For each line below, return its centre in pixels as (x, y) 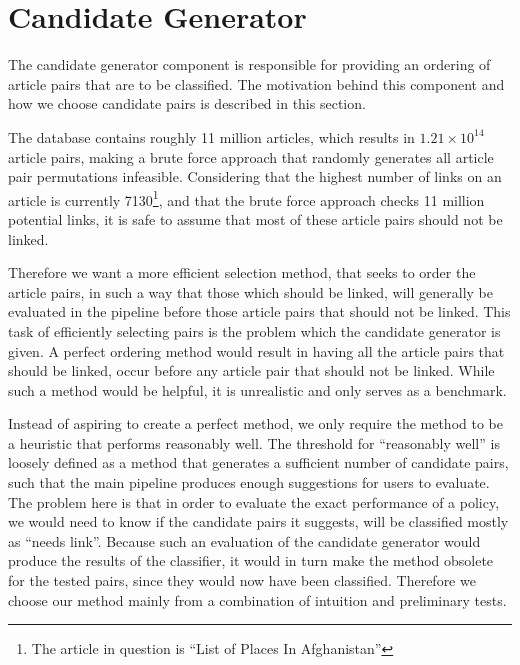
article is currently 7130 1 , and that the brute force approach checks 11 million (246, 198)
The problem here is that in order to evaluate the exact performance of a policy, (254, 501)
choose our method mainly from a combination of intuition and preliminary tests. (257, 599)
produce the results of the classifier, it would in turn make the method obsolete (251, 560)
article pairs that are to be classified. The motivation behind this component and (256, 83)
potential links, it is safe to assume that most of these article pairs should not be (255, 218)
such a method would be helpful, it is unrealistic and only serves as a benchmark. (257, 389)
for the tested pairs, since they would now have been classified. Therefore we (242, 580)
